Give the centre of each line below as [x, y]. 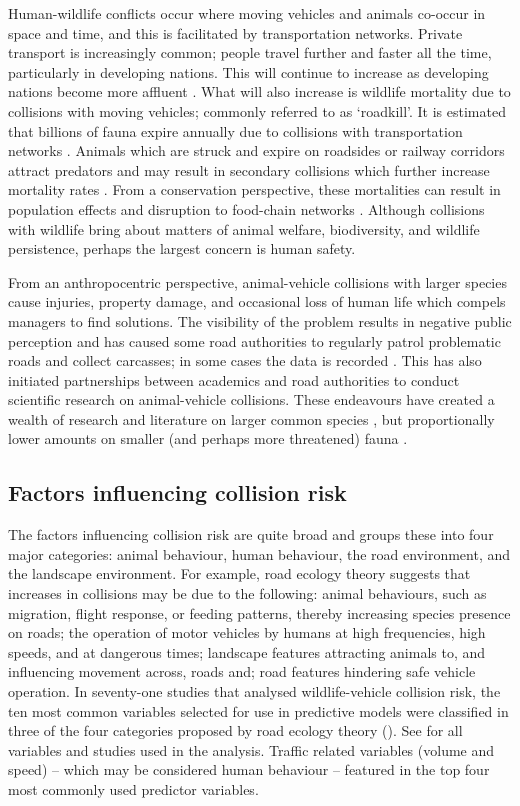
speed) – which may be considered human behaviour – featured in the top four [249, 769]
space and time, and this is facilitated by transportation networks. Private [235, 32]
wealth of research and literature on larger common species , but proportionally [251, 418]
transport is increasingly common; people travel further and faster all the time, [250, 52]
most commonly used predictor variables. [133, 788]
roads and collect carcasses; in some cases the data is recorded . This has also [245, 360]
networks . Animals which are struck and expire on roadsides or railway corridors [256, 150]
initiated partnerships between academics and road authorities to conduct [234, 379]
